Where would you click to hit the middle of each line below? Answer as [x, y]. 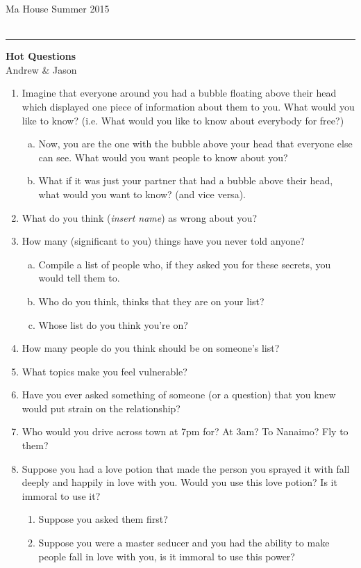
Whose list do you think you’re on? [113, 324]
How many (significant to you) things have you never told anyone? [163, 241]
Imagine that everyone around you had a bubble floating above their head [179, 93]
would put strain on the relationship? [101, 408]
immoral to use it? [61, 495]
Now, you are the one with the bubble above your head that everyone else [195, 144]
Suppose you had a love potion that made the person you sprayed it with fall [186, 468]
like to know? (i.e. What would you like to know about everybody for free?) [183, 120]
